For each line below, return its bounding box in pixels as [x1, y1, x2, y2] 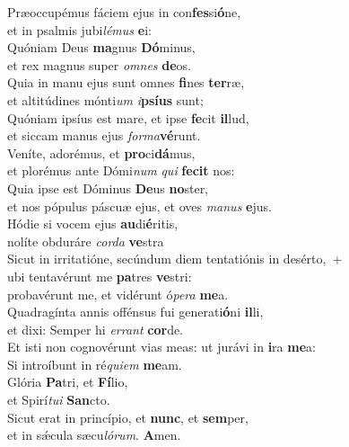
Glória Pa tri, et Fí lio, [7, 372, 128, 391]
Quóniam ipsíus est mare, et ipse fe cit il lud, [7, 108, 249, 127]
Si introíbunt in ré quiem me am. [7, 354, 182, 373]
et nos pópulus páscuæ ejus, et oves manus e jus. [7, 196, 272, 215]
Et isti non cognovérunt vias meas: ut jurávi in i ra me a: [7, 337, 316, 356]
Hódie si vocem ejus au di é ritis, [7, 214, 179, 233]
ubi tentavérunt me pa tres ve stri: [7, 266, 192, 285]
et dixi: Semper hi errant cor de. [7, 319, 184, 338]
